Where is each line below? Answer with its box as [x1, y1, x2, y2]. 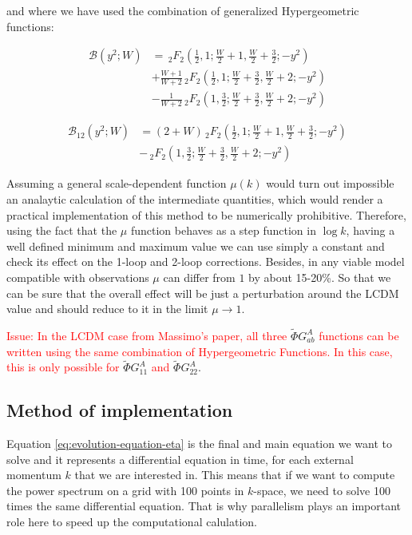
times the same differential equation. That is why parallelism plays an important [6, 497, 401, 514]
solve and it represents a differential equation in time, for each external [6, 450, 354, 467]
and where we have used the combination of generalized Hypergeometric [6, 2, 359, 18]
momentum [6, 466, 61, 483]
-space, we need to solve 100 [253, 481, 390, 498]
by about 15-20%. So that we [248, 268, 391, 285]
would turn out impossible [266, 175, 394, 192]
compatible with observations [6, 268, 149, 285]
